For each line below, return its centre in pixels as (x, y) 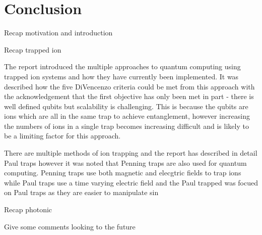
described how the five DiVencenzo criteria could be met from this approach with (129, 86)
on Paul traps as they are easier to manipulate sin (81, 192)
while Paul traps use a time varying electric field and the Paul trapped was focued (131, 182)
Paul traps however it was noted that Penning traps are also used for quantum (125, 162)
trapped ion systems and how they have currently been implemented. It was (121, 76)
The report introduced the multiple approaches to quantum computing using (122, 66)
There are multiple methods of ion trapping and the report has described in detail (131, 153)
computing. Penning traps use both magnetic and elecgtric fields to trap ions (123, 173)
